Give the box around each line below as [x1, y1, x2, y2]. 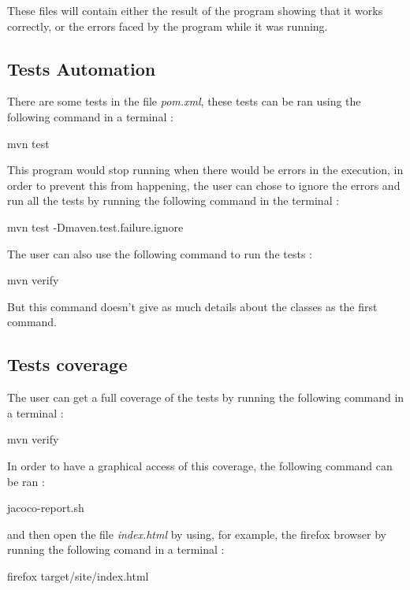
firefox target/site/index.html [7, 567, 149, 584]
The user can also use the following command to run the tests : [7, 245, 312, 262]
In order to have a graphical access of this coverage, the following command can [7, 457, 393, 473]
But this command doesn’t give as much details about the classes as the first [7, 298, 378, 314]
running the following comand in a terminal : [7, 541, 225, 558]
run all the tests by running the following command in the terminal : [7, 192, 340, 209]
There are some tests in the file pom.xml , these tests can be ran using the [7, 93, 361, 109]
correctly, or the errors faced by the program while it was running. [7, 17, 328, 34]
